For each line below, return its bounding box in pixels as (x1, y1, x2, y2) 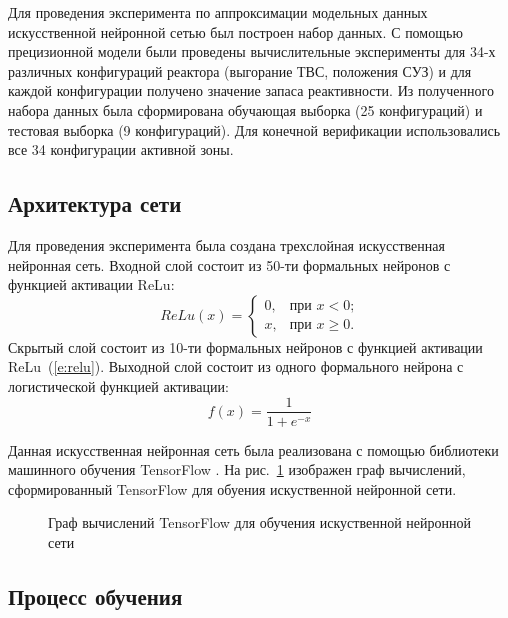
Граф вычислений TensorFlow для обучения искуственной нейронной (48, 512, 471, 533)
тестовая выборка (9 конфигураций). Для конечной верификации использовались (8, 119, 501, 140)
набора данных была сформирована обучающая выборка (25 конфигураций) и (8, 99, 483, 120)
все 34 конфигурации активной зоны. (8, 139, 234, 160)
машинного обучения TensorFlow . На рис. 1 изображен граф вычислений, (8, 459, 466, 480)
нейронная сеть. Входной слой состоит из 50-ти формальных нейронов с (8, 254, 451, 275)
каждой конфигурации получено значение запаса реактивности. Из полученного (8, 80, 494, 101)
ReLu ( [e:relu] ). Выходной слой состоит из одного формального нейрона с (8, 356, 464, 377)
